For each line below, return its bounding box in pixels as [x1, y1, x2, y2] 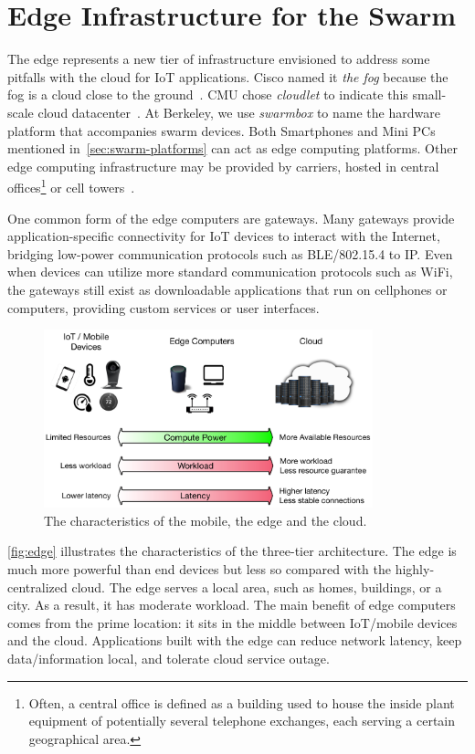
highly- [395, 560, 435, 579]
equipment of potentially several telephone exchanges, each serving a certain [28, 711, 456, 730]
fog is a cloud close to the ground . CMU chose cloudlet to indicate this [7, 85, 408, 104]
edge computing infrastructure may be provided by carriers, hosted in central [7, 156, 439, 175]
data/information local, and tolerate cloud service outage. [7, 649, 330, 667]
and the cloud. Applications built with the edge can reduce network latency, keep [7, 631, 462, 650]
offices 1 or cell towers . [7, 175, 135, 196]
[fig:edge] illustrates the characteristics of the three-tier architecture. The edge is [7, 541, 457, 560]
